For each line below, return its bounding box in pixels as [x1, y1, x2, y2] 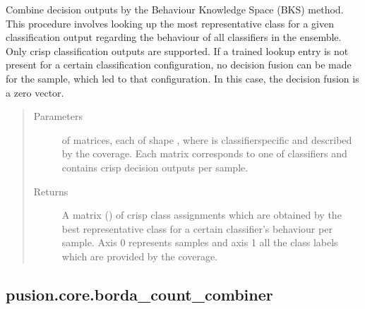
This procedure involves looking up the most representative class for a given [6, 16, 334, 30]
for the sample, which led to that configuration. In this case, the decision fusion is [6, 71, 359, 85]
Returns [33, 183, 68, 198]
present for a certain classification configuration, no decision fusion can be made [6, 57, 352, 72]
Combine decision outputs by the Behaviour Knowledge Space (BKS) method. [6, 2, 344, 16]
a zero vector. [6, 85, 64, 99]
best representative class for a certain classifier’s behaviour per [61, 221, 333, 236]
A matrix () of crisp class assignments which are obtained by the [61, 207, 342, 222]
